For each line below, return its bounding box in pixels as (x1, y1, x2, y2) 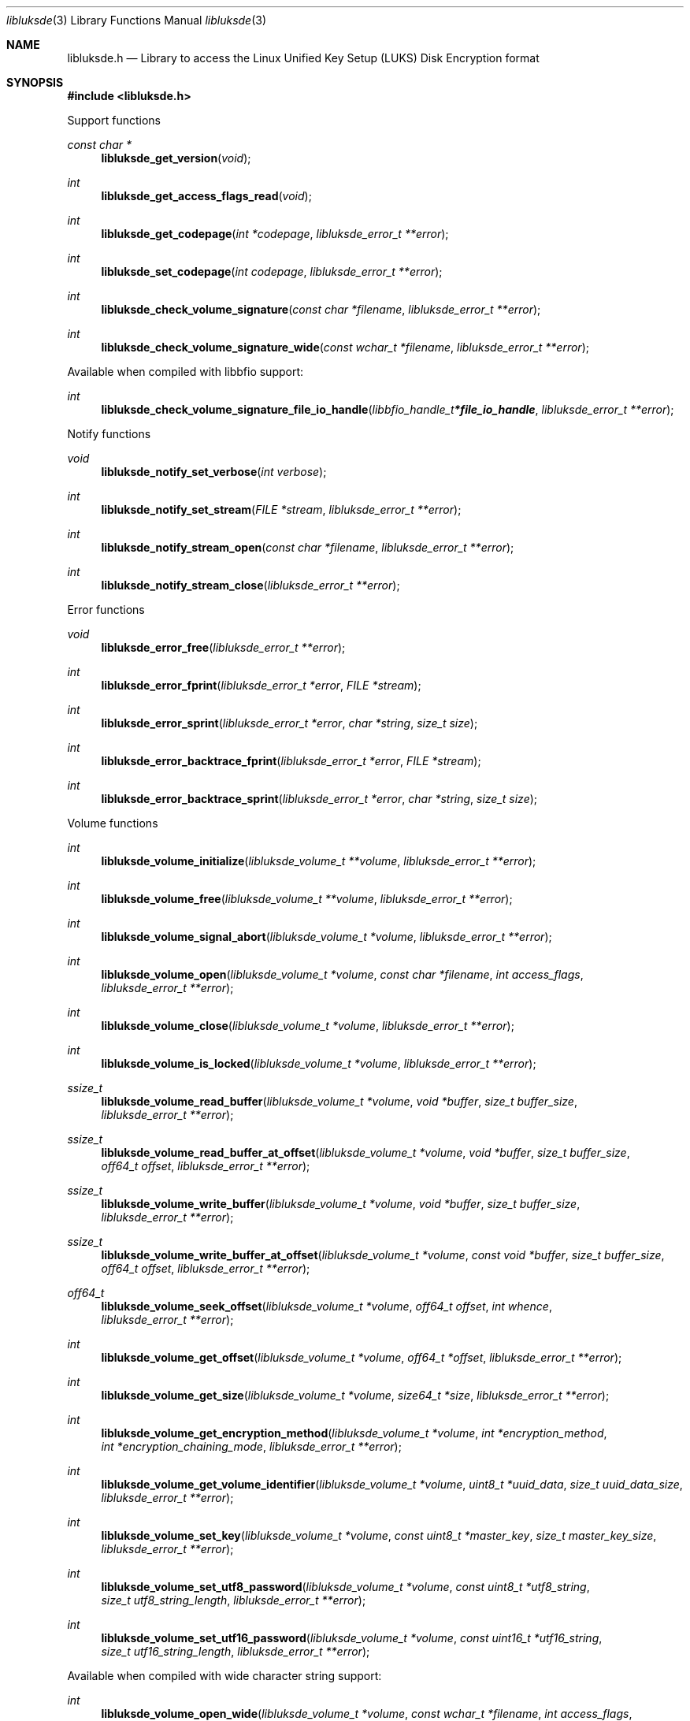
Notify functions (67, 427, 151, 440)
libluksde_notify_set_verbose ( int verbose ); (101, 465, 327, 478)
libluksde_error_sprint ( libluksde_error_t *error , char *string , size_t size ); (101, 716, 478, 730)
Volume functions (67, 816, 158, 830)
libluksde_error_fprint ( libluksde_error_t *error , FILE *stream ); (101, 678, 421, 692)
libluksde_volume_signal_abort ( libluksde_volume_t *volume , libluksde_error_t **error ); (101, 930, 552, 943)
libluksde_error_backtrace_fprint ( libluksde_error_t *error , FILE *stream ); (101, 754, 481, 768)
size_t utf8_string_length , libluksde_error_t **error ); (101, 1593, 366, 1607)
